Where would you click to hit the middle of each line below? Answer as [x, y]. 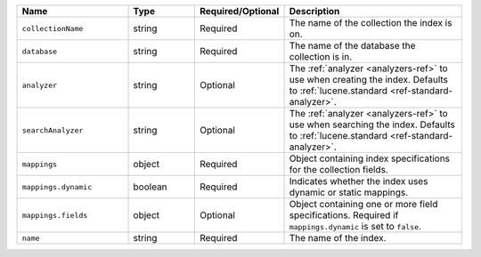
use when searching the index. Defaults [372, 124]
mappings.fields [55, 215]
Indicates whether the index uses [359, 181]
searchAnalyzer [53, 130]
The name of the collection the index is [371, 23]
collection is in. [320, 56]
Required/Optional [239, 11]
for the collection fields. [339, 169]
